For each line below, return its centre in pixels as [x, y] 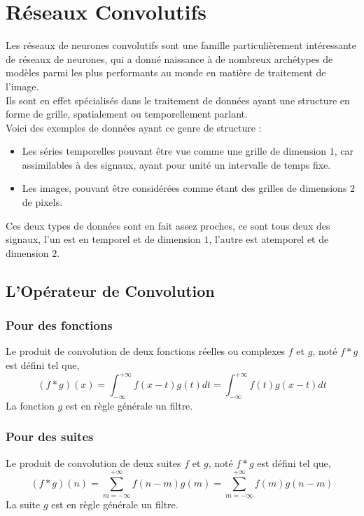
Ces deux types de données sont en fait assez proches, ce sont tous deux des [168, 225]
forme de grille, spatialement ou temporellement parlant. [127, 114]
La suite [23, 504]
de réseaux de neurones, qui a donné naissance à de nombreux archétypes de [169, 58]
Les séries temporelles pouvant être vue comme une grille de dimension [174, 151]
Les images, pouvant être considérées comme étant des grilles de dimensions [184, 188]
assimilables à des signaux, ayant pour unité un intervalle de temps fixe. [176, 164]
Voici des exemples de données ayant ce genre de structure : [134, 127]
